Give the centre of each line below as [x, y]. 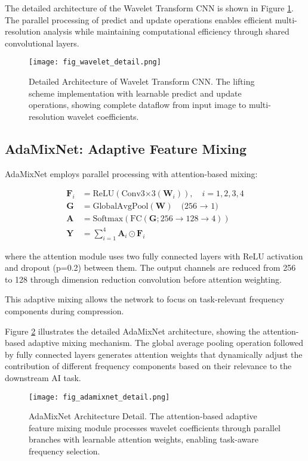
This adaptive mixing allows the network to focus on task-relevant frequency [145, 299]
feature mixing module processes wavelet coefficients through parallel [155, 427]
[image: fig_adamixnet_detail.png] [99, 397]
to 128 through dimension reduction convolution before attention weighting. [143, 279]
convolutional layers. [42, 43]
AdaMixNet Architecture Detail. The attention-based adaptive [143, 416]
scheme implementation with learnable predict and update [135, 93]
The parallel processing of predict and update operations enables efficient [139, 19]
